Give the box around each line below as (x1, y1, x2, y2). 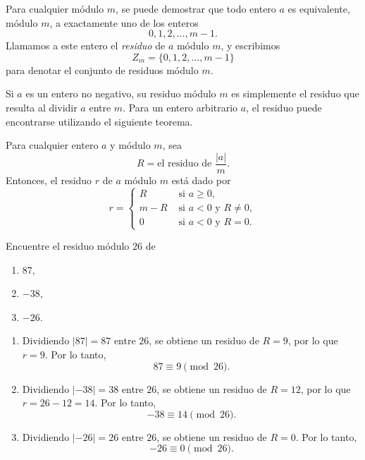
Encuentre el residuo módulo (6, 238, 130, 253)
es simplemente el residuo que (231, 86, 359, 101)
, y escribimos (221, 38, 280, 53)
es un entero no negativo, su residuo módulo (25, 86, 216, 101)
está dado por (171, 172, 231, 187)
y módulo (110, 138, 151, 152)
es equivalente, (287, 1, 350, 16)
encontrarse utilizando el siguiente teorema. (6, 114, 193, 128)
